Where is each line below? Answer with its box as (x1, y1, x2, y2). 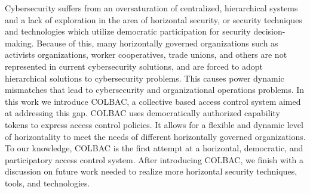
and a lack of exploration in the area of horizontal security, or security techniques (5, 13, 302, 26)
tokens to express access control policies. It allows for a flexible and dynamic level (5, 118, 303, 130)
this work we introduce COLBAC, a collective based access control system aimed (5, 95, 301, 107)
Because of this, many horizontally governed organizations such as (36, 36, 278, 49)
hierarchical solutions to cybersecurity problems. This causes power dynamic (5, 71, 284, 84)
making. (5, 36, 34, 49)
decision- (253, 25, 286, 38)
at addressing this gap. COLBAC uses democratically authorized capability (5, 107, 280, 119)
